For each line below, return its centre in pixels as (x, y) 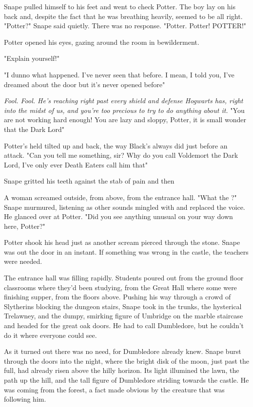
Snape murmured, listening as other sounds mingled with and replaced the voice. (125, 207)
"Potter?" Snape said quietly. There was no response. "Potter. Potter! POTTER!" (125, 26)
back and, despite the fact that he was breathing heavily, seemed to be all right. (123, 16)
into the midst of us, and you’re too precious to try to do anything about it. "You (124, 110)
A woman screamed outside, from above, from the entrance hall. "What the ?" (120, 197)
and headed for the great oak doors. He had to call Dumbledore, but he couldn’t (124, 325)
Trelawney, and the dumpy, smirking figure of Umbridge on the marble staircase (124, 316)
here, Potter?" (25, 226)
